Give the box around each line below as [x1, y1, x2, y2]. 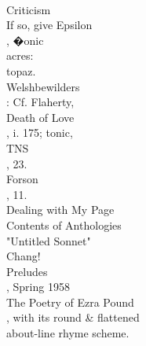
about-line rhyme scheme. [6, 325, 130, 341]
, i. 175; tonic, [6, 124, 73, 141]
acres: [6, 47, 34, 64]
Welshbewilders [6, 78, 80, 94]
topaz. [6, 62, 36, 79]
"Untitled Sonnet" [6, 232, 91, 248]
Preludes [6, 263, 48, 279]
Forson [6, 171, 38, 187]
